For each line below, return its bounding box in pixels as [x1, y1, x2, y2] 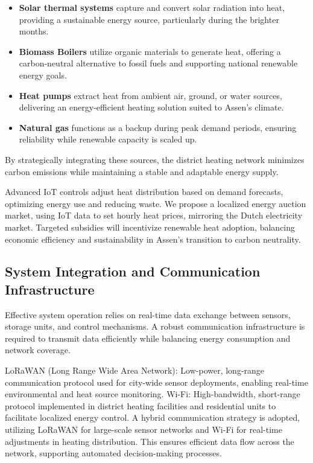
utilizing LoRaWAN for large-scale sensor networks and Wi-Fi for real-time [5, 423, 282, 436]
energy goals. [19, 68, 67, 81]
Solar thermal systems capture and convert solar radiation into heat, [19, 1, 285, 13]
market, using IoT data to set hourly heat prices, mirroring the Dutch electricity [5, 209, 303, 222]
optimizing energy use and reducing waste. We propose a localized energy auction [5, 197, 306, 209]
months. [19, 25, 49, 37]
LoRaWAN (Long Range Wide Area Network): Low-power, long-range [5, 364, 265, 377]
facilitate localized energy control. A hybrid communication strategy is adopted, [5, 411, 300, 424]
